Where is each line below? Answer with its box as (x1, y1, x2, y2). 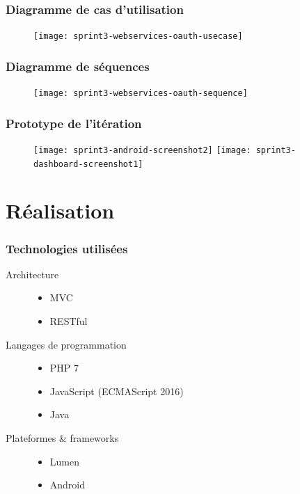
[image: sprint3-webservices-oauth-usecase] (33, 31, 243, 42)
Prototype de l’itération (6, 114, 142, 132)
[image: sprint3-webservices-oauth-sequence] (33, 88, 248, 99)
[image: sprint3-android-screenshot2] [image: (33, 145, 251, 155)
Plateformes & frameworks (6, 431, 119, 445)
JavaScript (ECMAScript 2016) (49, 383, 184, 398)
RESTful (49, 314, 88, 328)
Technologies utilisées (6, 239, 128, 257)
